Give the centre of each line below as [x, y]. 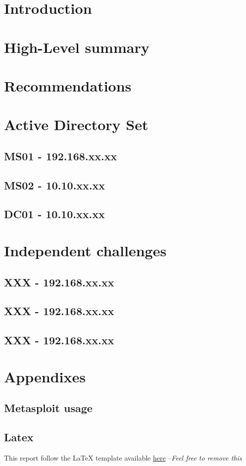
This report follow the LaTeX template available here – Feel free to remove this [123, 457]
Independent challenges [85, 251]
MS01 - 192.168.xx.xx [61, 156]
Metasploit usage [48, 408]
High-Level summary [77, 47]
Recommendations [68, 85]
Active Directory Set [76, 124]
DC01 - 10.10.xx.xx [54, 214]
